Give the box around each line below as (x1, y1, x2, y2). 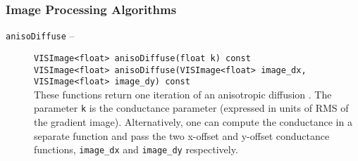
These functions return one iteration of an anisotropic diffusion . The (34, 86, 332, 101)
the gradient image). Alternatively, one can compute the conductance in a (34, 115, 352, 129)
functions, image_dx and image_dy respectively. (34, 142, 238, 157)
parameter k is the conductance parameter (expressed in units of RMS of (34, 101, 349, 115)
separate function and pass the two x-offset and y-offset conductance (34, 128, 330, 143)
